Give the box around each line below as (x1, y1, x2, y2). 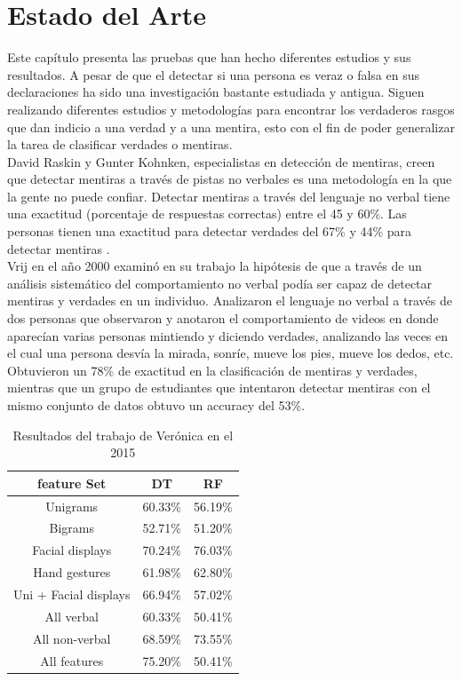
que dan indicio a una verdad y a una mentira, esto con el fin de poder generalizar (7, 117, 455, 136)
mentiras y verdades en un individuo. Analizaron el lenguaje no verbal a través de (7, 291, 452, 310)
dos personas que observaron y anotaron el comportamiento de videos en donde (7, 309, 439, 328)
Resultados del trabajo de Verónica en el (12, 425, 234, 444)
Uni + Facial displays (13, 585, 131, 603)
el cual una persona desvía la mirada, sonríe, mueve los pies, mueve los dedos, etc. (7, 344, 454, 362)
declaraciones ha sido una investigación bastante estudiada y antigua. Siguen (7, 83, 425, 101)
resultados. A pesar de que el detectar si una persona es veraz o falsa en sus (7, 65, 419, 83)
